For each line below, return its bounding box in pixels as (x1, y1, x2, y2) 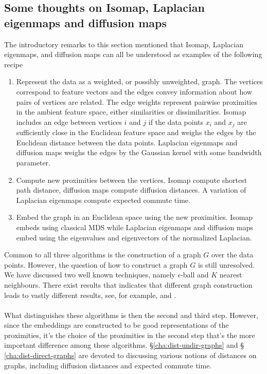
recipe (4, 59, 23, 69)
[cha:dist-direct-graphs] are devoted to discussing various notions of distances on (4, 350, 257, 361)
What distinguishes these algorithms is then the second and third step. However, (4, 309, 258, 320)
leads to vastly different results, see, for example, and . (4, 289, 176, 300)
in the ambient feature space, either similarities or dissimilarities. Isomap (16, 106, 246, 117)
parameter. (16, 157, 50, 167)
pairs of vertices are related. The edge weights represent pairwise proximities (16, 96, 257, 107)
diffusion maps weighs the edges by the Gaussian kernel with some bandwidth (16, 147, 262, 158)
